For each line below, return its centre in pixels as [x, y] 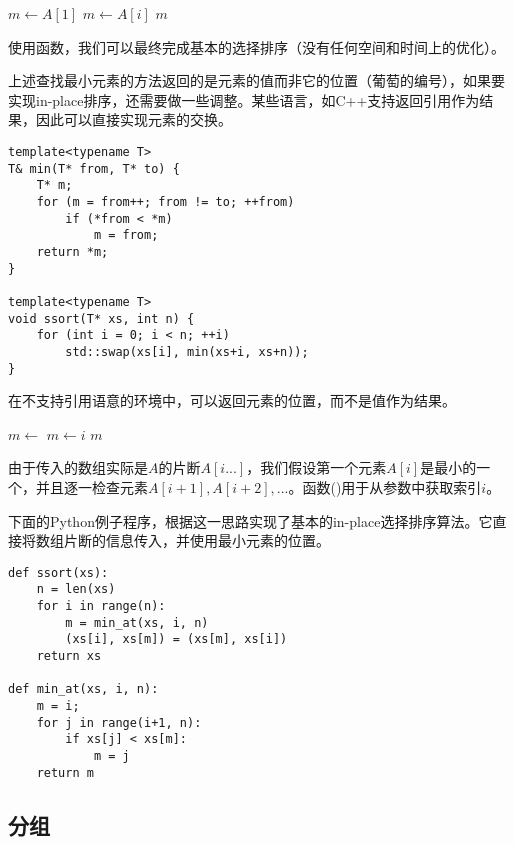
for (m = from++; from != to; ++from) [165, 201]
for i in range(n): [101, 606]
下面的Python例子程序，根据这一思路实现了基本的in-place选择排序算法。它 [250, 520]
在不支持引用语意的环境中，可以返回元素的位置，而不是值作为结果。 [232, 400]
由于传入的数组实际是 [78, 467]
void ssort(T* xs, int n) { [101, 318]
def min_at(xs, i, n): [83, 689]
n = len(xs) [76, 589]
